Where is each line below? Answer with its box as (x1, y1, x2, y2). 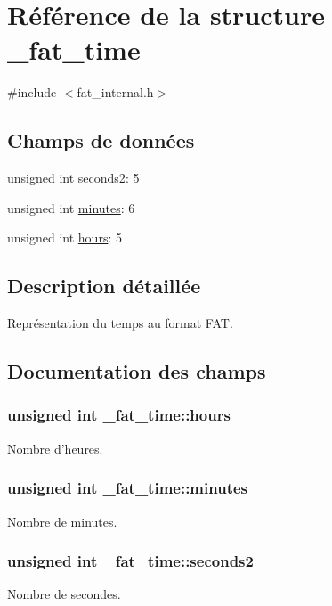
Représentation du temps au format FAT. (7, 314, 233, 332)
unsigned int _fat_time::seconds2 (7, 550, 254, 572)
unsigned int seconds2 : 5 (7, 168, 140, 187)
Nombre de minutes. (7, 512, 117, 530)
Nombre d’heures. (7, 438, 103, 457)
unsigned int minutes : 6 (7, 198, 135, 217)
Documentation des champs (7, 357, 266, 385)
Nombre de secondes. (7, 585, 121, 603)
